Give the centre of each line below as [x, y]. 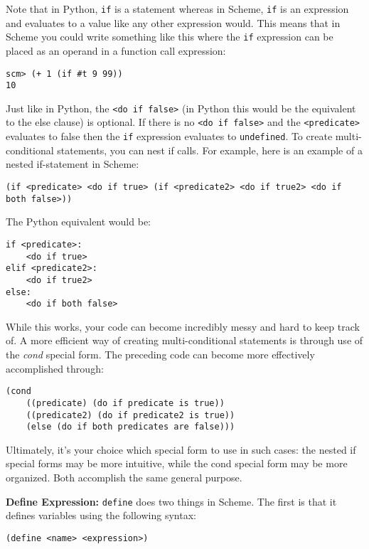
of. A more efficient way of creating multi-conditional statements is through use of [184, 340]
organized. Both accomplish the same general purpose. [124, 477]
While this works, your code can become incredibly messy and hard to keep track [183, 326]
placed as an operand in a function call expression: [116, 50]
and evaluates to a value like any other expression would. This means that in [173, 22]
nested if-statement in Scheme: [73, 164]
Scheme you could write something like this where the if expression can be [170, 37]
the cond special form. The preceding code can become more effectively [160, 354]
